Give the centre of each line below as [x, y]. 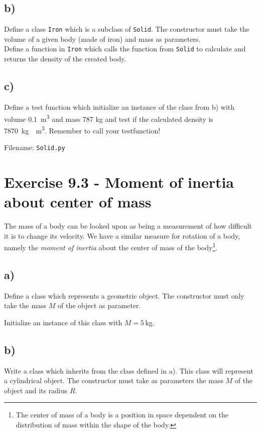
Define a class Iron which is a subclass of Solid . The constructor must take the [127, 29]
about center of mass [78, 202]
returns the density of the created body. [65, 59]
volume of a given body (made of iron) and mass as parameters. [102, 39]
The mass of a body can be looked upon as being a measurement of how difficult [128, 225]
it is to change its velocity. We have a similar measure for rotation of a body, [122, 235]
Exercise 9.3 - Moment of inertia [119, 182]
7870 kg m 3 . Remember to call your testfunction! [82, 129]
